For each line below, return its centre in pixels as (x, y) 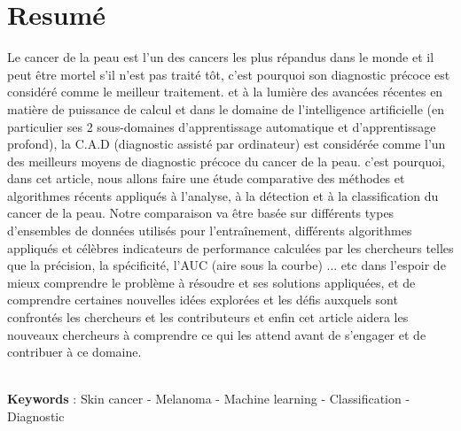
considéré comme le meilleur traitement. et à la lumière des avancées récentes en (225, 92)
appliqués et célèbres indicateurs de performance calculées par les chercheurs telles (230, 247)
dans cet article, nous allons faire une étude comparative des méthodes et (206, 178)
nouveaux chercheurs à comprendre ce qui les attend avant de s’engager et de (217, 334)
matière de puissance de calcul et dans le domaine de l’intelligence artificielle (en (226, 108)
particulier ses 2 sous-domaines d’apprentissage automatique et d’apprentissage (222, 126)
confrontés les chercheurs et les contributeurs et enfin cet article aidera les (208, 317)
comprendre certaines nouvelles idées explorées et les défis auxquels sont (203, 300)
